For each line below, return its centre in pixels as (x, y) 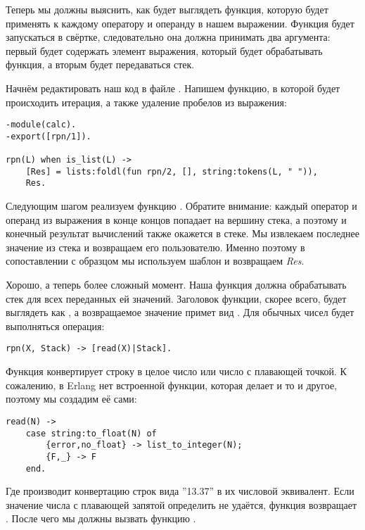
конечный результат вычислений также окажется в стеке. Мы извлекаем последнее (183, 233)
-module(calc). (41, 125)
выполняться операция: (55, 326)
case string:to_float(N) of (91, 433)
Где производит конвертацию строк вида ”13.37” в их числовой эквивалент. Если (180, 491)
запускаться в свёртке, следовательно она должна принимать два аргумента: (168, 37)
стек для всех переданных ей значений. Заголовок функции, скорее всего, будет (176, 298)
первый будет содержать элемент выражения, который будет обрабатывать (164, 50)
